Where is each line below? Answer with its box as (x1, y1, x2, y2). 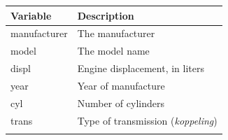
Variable (10, 8, 52, 22)
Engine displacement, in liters (77, 61, 204, 76)
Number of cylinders (77, 95, 164, 110)
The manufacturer (77, 26, 155, 41)
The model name (77, 43, 150, 58)
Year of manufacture (77, 78, 165, 92)
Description (77, 8, 134, 22)
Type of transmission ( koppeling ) (77, 113, 218, 127)
